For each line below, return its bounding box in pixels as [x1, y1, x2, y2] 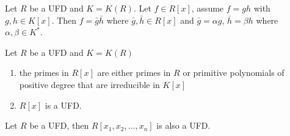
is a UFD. [45, 98, 82, 111]
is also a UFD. [156, 119, 211, 132]
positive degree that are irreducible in [19, 78, 160, 90]
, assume [191, 2, 224, 14]
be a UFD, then [29, 119, 89, 132]
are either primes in [97, 66, 171, 79]
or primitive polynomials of [183, 66, 285, 79]
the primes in [19, 66, 69, 79]
